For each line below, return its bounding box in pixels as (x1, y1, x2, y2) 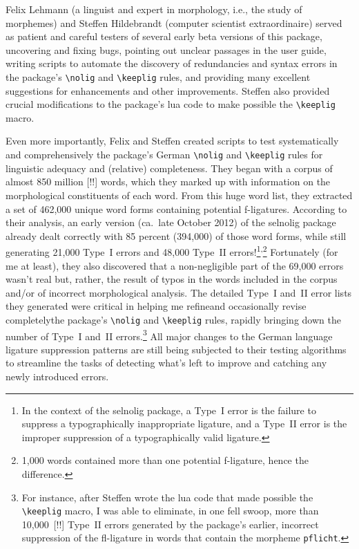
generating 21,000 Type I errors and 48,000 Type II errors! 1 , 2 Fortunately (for (6, 243, 338, 259)
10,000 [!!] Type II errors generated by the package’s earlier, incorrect (21, 517, 319, 531)
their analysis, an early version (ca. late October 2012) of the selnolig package (6, 215, 336, 230)
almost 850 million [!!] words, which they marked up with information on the (6, 174, 331, 189)
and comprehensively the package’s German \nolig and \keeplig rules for (6, 147, 323, 162)
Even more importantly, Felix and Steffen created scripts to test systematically (6, 133, 339, 148)
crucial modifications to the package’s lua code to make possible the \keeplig (6, 97, 336, 111)
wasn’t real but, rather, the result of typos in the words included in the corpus (6, 272, 338, 286)
